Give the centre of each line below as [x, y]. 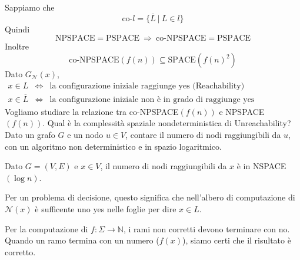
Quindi [17, 29]
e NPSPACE [242, 111]
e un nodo [85, 135]
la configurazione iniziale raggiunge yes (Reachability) [147, 86]
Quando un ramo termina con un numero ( [82, 240]
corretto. [20, 251]
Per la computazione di [46, 228]
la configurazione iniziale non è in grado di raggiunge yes [152, 99]
